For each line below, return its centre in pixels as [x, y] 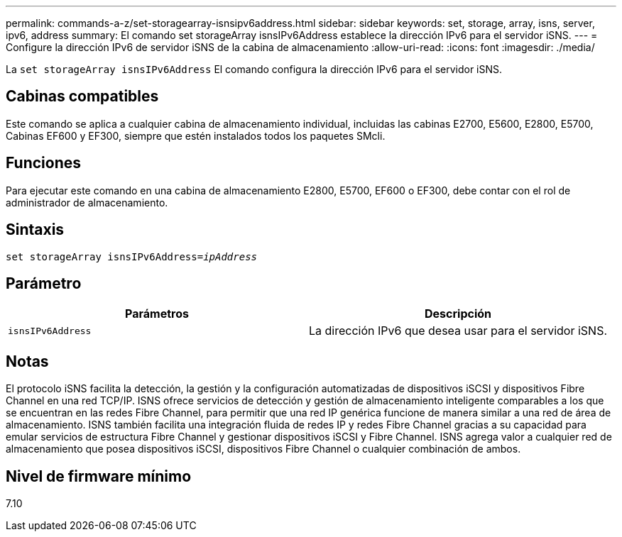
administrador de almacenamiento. [87, 202]
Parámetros [157, 314]
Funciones [44, 163]
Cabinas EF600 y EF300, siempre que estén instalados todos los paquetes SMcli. [196, 135]
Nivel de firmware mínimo [99, 476]
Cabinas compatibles [82, 96]
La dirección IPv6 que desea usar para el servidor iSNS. [458, 331]
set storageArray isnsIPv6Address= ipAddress [132, 256]
